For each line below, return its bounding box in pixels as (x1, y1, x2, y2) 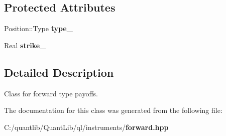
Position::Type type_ (4, 23, 73, 34)
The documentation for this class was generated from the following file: (4, 105, 222, 115)
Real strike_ (4, 40, 46, 50)
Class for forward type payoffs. (4, 88, 98, 98)
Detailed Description (4, 64, 114, 80)
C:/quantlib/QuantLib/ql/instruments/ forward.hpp (4, 121, 169, 132)
